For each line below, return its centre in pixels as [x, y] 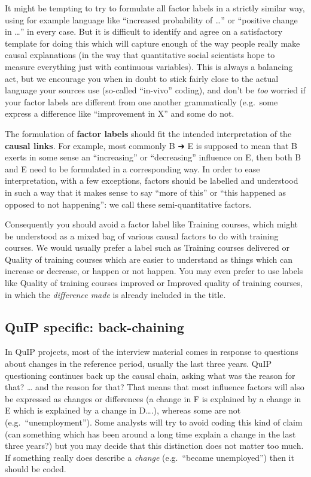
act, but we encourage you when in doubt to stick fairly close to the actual [142, 78]
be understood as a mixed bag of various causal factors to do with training [142, 236]
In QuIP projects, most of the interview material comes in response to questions [152, 352]
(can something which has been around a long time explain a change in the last [150, 434]
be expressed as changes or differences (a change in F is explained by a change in [153, 398]
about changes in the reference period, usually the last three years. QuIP [138, 364]
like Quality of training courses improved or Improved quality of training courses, [154, 283]
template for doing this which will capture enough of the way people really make [153, 43]
